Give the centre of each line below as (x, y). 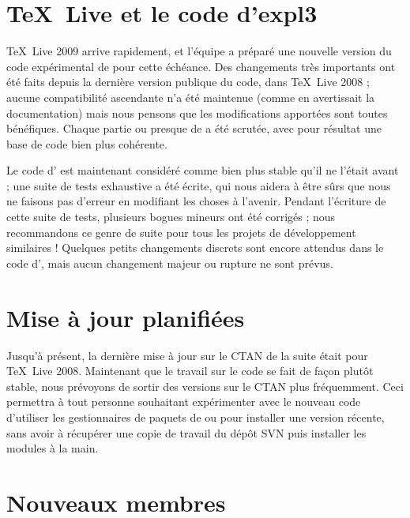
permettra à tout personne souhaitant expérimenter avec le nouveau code (184, 402)
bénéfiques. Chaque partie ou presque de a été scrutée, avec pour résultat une (194, 128)
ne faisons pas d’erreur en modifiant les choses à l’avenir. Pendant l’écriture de (196, 201)
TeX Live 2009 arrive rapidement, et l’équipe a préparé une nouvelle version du (199, 51)
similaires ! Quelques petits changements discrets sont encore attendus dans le (195, 248)
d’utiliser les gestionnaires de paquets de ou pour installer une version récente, (196, 417)
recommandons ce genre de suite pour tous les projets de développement (181, 232)
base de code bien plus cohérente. (87, 143)
